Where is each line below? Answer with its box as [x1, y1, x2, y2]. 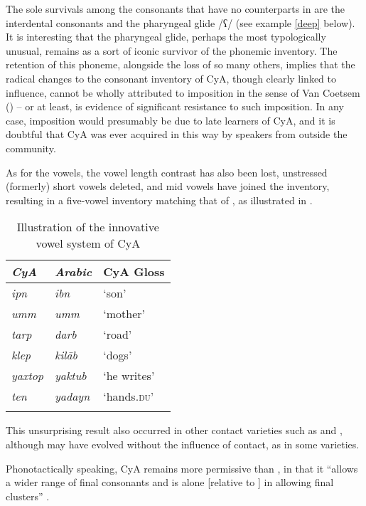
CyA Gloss [103, 263, 165, 280]
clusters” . [6, 488, 50, 503]
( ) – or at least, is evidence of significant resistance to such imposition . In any [6, 99, 344, 114]
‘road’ [103, 326, 132, 343]
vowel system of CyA [36, 235, 141, 252]
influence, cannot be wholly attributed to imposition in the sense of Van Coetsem [6, 85, 360, 100]
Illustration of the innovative [16, 218, 159, 236]
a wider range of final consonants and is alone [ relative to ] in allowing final [6, 475, 334, 490]
